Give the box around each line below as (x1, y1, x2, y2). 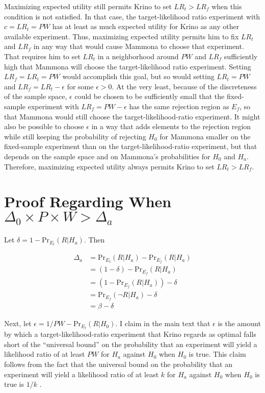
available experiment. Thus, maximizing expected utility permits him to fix (4, 31, 239, 41)
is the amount (218, 318, 261, 329)
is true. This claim (189, 349, 246, 359)
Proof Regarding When (4, 191, 172, 212)
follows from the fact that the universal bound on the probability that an (4, 359, 232, 370)
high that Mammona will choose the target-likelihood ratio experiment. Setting (4, 61, 251, 71)
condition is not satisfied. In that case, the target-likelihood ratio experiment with (4, 11, 260, 21)
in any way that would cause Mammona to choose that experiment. (33, 41, 244, 52)
